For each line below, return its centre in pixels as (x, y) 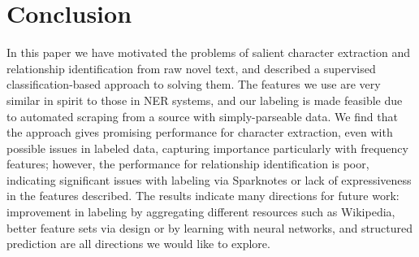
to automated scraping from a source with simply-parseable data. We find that (202, 116)
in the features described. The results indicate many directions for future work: (203, 196)
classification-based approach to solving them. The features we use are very (194, 84)
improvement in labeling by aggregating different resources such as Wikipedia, (201, 212)
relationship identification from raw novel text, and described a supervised (191, 68)
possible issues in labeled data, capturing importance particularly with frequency (207, 148)
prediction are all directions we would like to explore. (138, 244)
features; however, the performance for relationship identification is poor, (188, 164)
